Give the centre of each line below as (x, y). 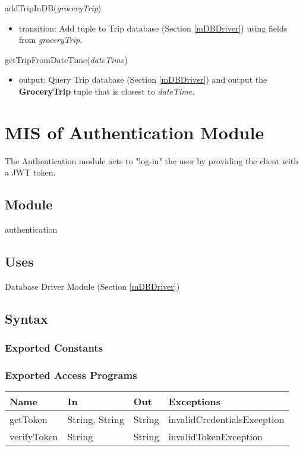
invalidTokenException (215, 437)
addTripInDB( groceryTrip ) (53, 8)
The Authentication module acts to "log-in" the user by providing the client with (152, 160)
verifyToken (34, 437)
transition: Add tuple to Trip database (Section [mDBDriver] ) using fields (153, 28)
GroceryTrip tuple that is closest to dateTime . (107, 91)
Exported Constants (54, 348)
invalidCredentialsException (226, 419)
